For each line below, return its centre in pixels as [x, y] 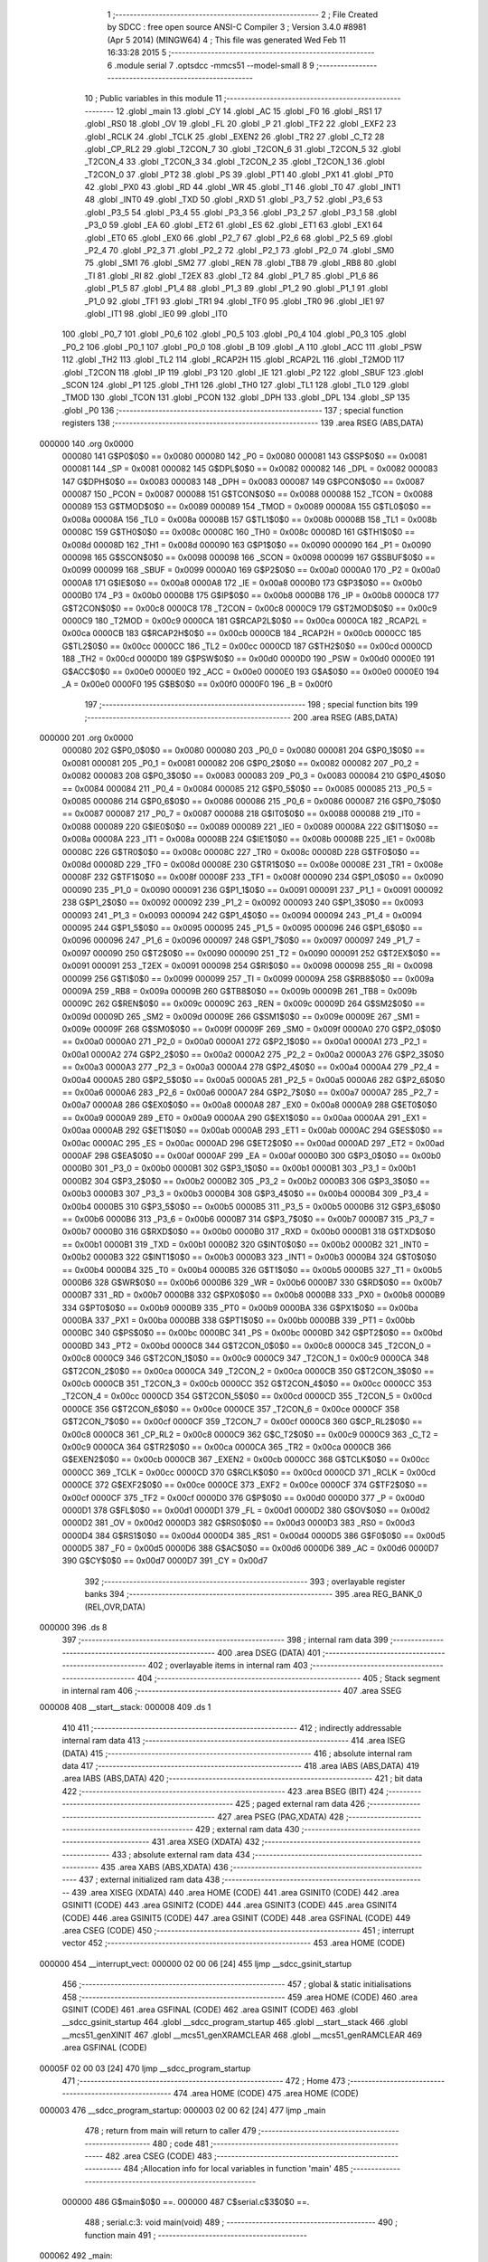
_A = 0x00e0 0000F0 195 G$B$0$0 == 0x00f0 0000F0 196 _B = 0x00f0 [197, 684]
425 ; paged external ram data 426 [300, 1804]
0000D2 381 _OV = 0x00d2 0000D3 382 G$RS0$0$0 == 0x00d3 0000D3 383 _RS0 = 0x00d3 [239, 1523]
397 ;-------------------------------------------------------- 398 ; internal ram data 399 [225, 1640]
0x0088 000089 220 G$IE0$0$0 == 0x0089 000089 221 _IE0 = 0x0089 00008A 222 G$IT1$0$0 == [250, 826]
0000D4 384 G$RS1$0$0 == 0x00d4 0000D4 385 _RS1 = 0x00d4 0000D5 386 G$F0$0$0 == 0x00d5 [254, 1535]
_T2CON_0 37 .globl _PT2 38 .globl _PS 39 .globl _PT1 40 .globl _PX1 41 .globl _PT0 [239, 174]
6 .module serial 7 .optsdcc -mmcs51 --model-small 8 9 [211, 65]
